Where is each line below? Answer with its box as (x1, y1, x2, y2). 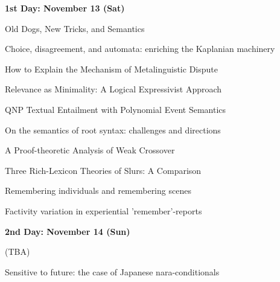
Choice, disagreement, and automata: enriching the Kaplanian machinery (5, 42, 275, 55)
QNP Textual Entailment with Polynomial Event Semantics (5, 103, 226, 115)
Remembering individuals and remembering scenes (5, 184, 191, 197)
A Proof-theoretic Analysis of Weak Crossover (5, 144, 175, 156)
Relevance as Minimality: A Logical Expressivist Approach (5, 83, 222, 95)
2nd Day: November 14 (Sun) (5, 225, 130, 237)
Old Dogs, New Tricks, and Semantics (5, 22, 145, 34)
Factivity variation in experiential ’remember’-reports (5, 204, 202, 217)
